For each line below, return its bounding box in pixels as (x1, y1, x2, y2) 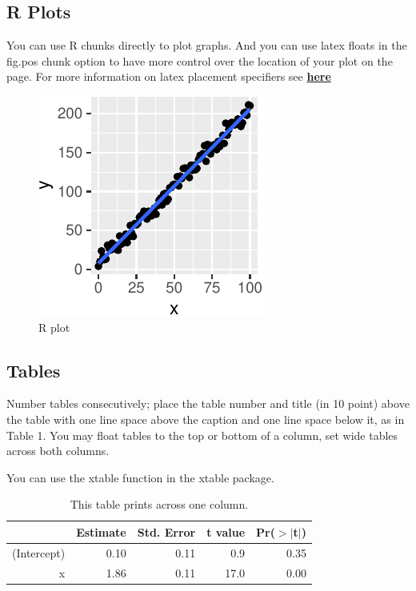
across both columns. (6, 442, 110, 459)
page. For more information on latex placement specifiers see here (6, 68, 331, 85)
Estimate (76, 523, 126, 540)
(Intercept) (12, 544, 66, 561)
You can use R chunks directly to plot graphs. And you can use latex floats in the (6, 37, 407, 54)
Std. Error (137, 523, 196, 540)
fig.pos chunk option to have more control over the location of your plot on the (6, 52, 393, 69)
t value (206, 523, 246, 540)
